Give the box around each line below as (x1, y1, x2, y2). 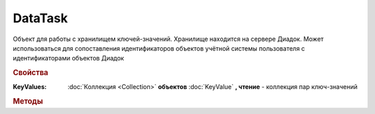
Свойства (12, 68, 49, 78)
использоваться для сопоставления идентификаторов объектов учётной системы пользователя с (12, 44, 306, 52)
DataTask (12, 10, 68, 26)
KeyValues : (12, 83, 47, 91)
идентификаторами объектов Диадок (12, 54, 124, 63)
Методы (12, 97, 43, 106)
